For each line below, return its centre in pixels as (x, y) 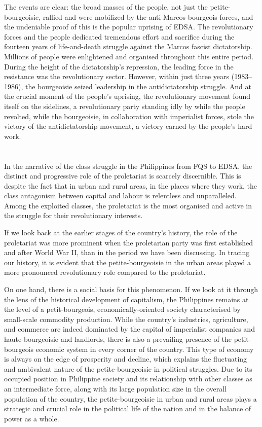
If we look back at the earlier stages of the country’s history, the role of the (121, 233)
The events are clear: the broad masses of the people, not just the (106, 7)
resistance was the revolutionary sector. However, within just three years (117, 76)
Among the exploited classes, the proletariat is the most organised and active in (128, 205)
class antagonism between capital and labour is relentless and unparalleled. (120, 195)
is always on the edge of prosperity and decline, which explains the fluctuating (126, 359)
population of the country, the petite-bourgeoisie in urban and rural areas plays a (130, 398)
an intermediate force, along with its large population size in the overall (115, 388)
